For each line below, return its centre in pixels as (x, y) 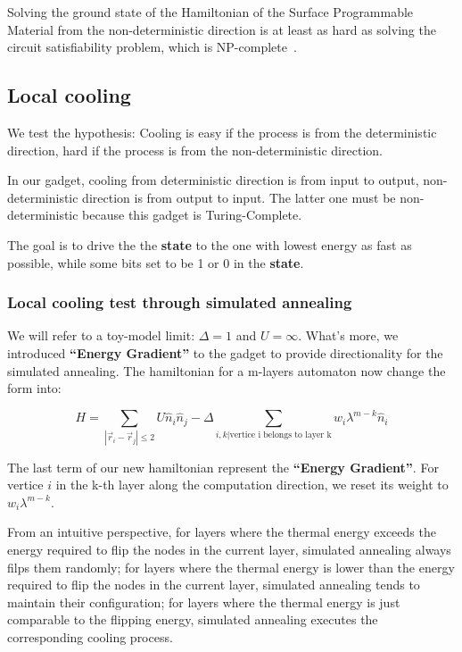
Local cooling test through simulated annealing (180, 302)
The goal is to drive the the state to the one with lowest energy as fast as (210, 244)
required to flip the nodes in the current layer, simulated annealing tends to (214, 585)
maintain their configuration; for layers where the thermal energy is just (204, 602)
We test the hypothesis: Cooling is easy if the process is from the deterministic (222, 132)
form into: (34, 388)
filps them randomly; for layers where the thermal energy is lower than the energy (231, 567)
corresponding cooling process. (90, 636)
